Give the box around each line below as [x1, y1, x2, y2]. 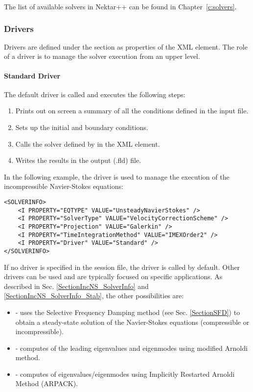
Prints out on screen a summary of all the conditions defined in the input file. [15, 105, 249, 116]
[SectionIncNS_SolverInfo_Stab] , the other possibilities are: [4, 290, 184, 301]
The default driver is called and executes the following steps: [4, 89, 185, 99]
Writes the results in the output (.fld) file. [15, 155, 141, 165]
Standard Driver [4, 70, 61, 80]
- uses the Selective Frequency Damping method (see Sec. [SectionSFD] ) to [15, 307, 240, 317]
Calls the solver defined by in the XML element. [15, 138, 160, 149]
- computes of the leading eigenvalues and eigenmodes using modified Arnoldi [15, 342, 248, 353]
